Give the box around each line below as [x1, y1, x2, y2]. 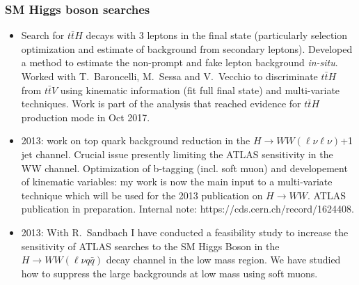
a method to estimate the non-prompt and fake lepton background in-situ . [21, 55, 338, 70]
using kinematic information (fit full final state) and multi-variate [60, 82, 340, 97]
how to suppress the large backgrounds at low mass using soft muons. [21, 265, 318, 280]
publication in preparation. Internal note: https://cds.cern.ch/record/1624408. [21, 201, 354, 216]
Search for [21, 28, 65, 43]
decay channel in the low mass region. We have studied [106, 252, 341, 267]
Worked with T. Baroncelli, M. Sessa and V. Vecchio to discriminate [21, 69, 318, 83]
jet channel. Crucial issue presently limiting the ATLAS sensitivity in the [21, 146, 333, 161]
